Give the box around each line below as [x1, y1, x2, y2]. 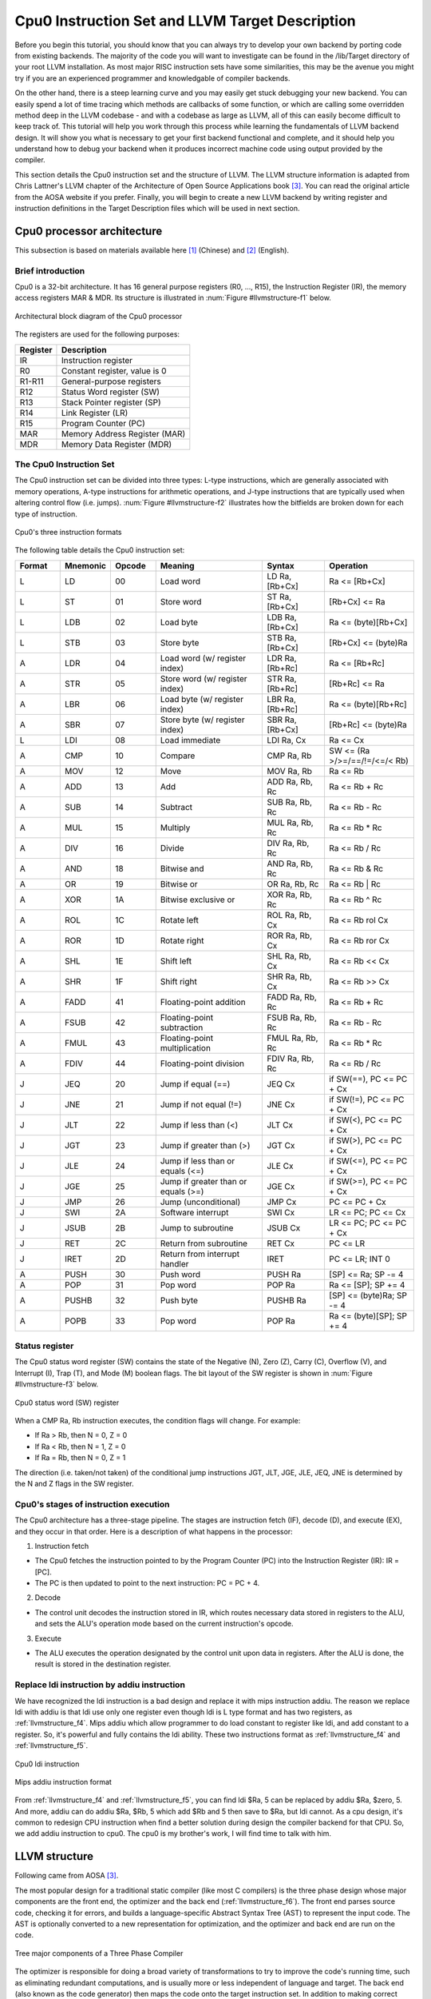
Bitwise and [160, 863, 204, 874]
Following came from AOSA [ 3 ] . [14, 1871, 119, 1881]
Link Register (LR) [61, 407, 129, 418]
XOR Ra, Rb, [267, 888, 313, 900]
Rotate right [160, 935, 204, 946]
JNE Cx [267, 1099, 295, 1110]
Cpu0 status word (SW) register [14, 1398, 120, 1407]
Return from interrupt [160, 1248, 240, 1259]
